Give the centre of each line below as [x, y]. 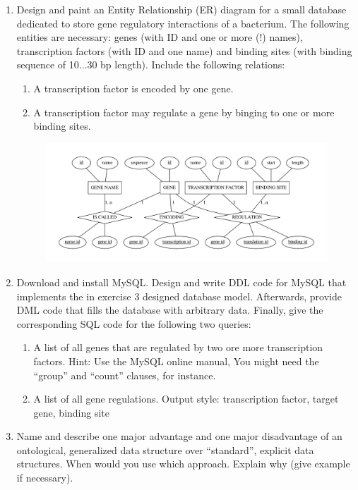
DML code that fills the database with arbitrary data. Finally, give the [170, 310]
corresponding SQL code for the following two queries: [134, 323]
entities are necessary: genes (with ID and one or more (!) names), [160, 37]
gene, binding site [72, 412]
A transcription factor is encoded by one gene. [133, 88]
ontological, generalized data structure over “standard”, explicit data [165, 449]
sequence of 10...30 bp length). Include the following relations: [151, 65]
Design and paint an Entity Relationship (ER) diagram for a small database [181, 9]
